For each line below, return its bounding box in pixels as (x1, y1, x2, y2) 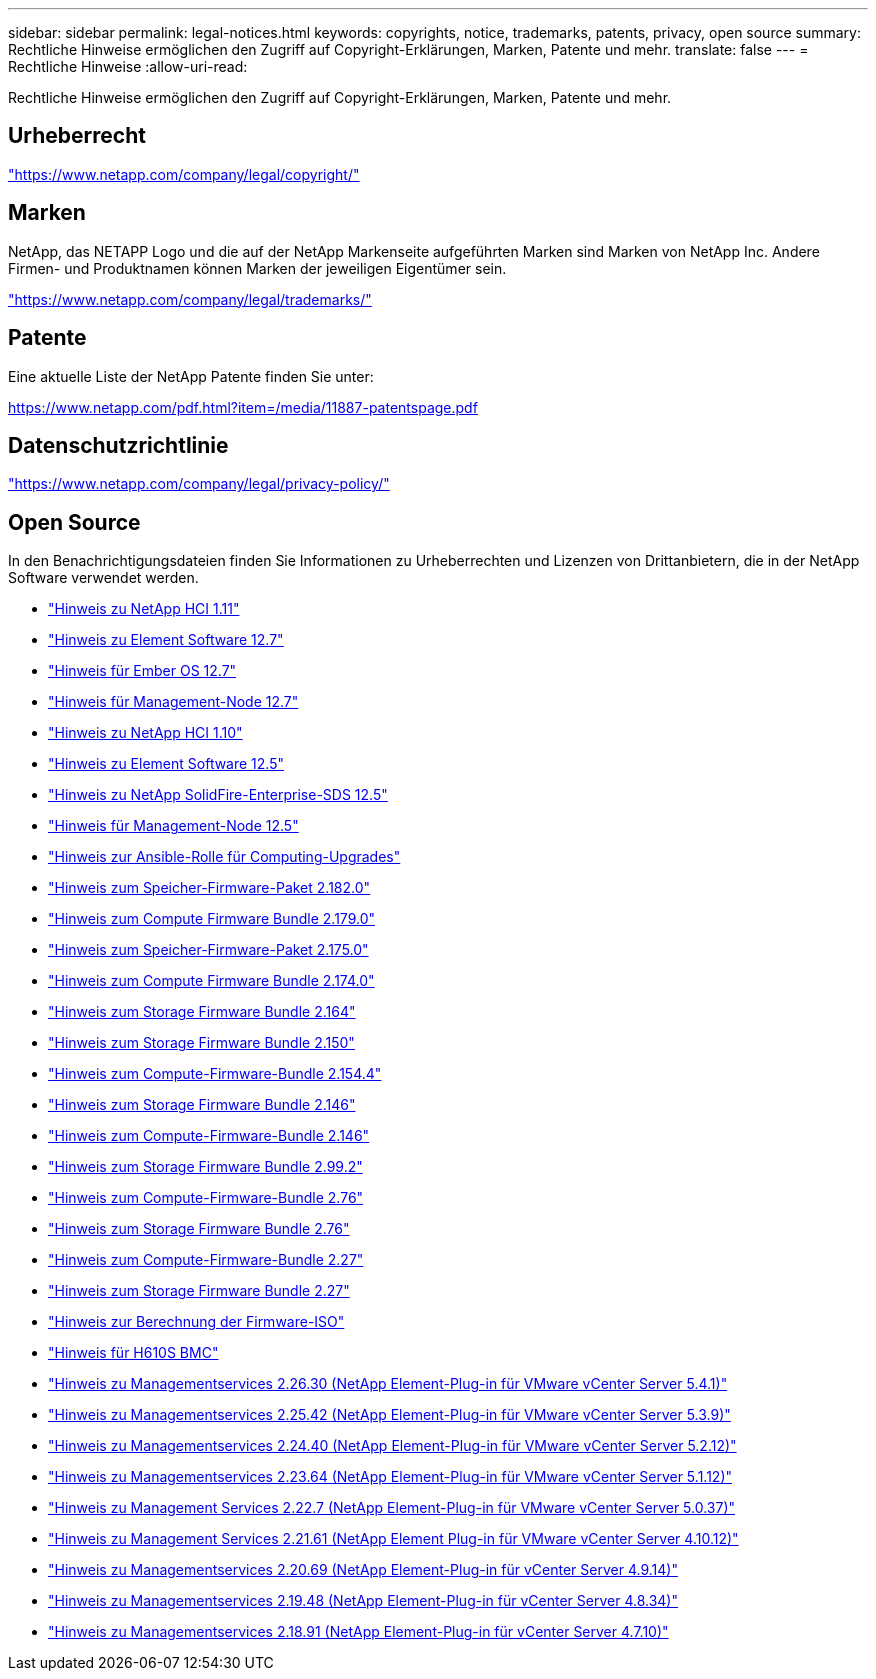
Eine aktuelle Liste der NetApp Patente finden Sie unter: (8, 367, 374, 385)
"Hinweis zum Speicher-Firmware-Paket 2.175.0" (48, 941, 369, 959)
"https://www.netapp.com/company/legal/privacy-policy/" (8, 475, 390, 493)
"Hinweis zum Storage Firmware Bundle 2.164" (48, 1003, 356, 1021)
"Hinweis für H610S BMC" (48, 1344, 219, 1362)
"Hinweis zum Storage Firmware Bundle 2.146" (48, 1096, 356, 1114)
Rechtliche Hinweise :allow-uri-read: (8, 58, 248, 75)
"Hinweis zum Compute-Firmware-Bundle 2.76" (48, 1189, 364, 1207)
